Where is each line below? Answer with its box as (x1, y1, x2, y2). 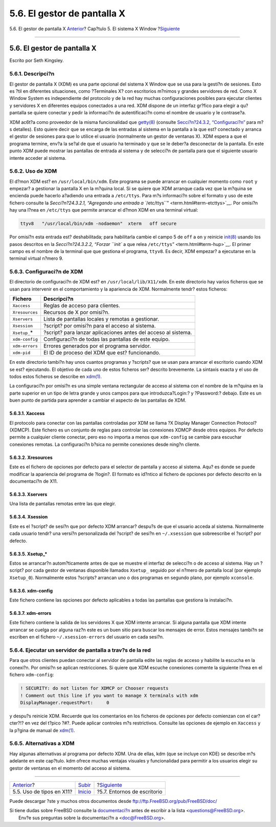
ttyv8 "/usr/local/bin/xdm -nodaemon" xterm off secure (20, 221, 177, 226)
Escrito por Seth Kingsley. (9, 57, 64, 64)
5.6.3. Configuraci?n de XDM (9, 268, 83, 275)
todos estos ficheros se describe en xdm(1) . (9, 374, 102, 380)
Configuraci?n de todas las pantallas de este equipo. (43, 336, 170, 343)
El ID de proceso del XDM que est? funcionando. (43, 349, 160, 356)
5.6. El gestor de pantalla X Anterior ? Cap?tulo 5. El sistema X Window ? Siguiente (9, 26, 180, 32)
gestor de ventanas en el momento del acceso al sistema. (9, 765, 131, 771)
